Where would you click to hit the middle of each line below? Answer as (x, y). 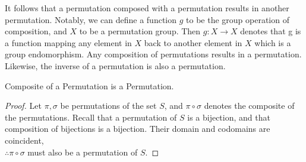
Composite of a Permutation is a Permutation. (89, 85)
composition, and (36, 31)
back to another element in (193, 42)
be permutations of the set (108, 106)
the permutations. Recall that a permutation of (91, 117)
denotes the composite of (249, 106)
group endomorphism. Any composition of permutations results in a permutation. (153, 54)
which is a (273, 42)
